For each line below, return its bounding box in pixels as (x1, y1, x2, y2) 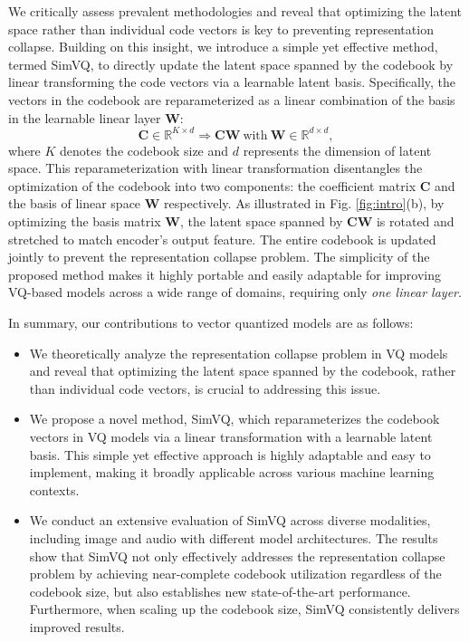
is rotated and (376, 212, 455, 231)
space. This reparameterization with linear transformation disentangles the (8, 158, 423, 177)
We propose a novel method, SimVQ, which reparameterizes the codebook (29, 409, 440, 428)
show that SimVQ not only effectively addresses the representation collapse (29, 546, 445, 565)
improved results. (29, 617, 125, 636)
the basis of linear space (8, 194, 141, 213)
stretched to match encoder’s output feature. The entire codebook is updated (8, 229, 436, 248)
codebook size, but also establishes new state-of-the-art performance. (29, 581, 411, 600)
